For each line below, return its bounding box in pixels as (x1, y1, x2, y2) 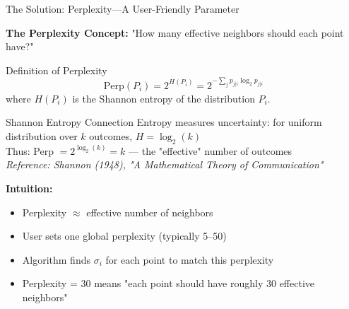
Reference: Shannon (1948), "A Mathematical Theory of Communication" (6, 157, 324, 172)
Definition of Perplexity (6, 62, 107, 77)
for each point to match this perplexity (105, 252, 274, 267)
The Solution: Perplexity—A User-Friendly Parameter (6, 1, 239, 16)
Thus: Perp (6, 143, 54, 158)
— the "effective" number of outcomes (129, 143, 292, 158)
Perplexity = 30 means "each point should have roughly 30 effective (22, 276, 314, 291)
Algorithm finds (22, 252, 90, 267)
